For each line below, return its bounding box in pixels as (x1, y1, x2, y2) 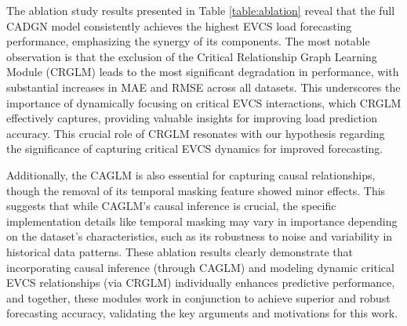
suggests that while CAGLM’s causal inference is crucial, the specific (6, 197, 336, 214)
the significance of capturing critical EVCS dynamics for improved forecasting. (6, 140, 383, 157)
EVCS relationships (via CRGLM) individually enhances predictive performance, (6, 274, 395, 291)
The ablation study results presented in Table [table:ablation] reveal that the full (6, 2, 395, 18)
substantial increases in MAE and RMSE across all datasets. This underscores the (6, 78, 401, 95)
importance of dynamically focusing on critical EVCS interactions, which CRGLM (6, 94, 402, 110)
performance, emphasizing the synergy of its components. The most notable (6, 33, 370, 49)
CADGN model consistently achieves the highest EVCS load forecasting (6, 17, 352, 34)
